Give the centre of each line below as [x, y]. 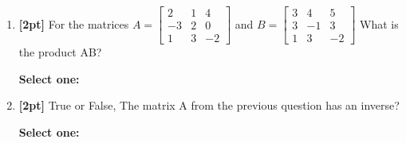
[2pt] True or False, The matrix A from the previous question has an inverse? [209, 105]
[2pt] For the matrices [74, 23]
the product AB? [60, 52]
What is [379, 23]
